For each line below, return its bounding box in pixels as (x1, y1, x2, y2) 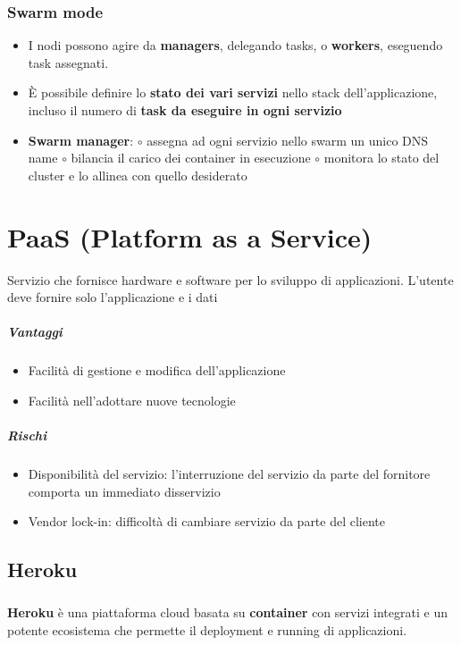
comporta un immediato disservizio (28, 482, 221, 500)
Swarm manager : (28, 130, 134, 149)
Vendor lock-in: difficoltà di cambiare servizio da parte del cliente (28, 512, 386, 531)
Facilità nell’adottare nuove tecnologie (28, 390, 236, 409)
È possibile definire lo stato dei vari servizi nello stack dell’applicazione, (28, 83, 438, 102)
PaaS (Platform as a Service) (7, 218, 373, 255)
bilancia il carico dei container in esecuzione (71, 148, 311, 167)
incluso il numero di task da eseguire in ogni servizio (28, 101, 342, 119)
